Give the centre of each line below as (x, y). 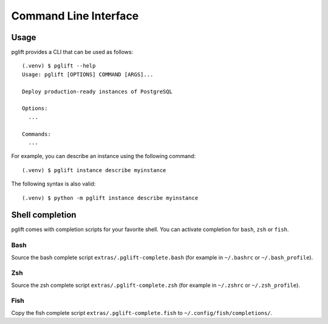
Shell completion (44, 215)
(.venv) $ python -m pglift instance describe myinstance (110, 198)
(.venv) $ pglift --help (59, 66)
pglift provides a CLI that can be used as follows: (72, 52)
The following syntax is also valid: (53, 184)
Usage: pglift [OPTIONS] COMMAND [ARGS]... (88, 74)
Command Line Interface (75, 16)
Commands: (36, 134)
